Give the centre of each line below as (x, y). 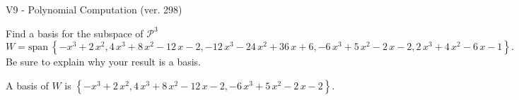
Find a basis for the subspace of (75, 33)
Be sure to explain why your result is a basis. (104, 62)
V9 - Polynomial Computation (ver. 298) (94, 9)
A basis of (27, 85)
